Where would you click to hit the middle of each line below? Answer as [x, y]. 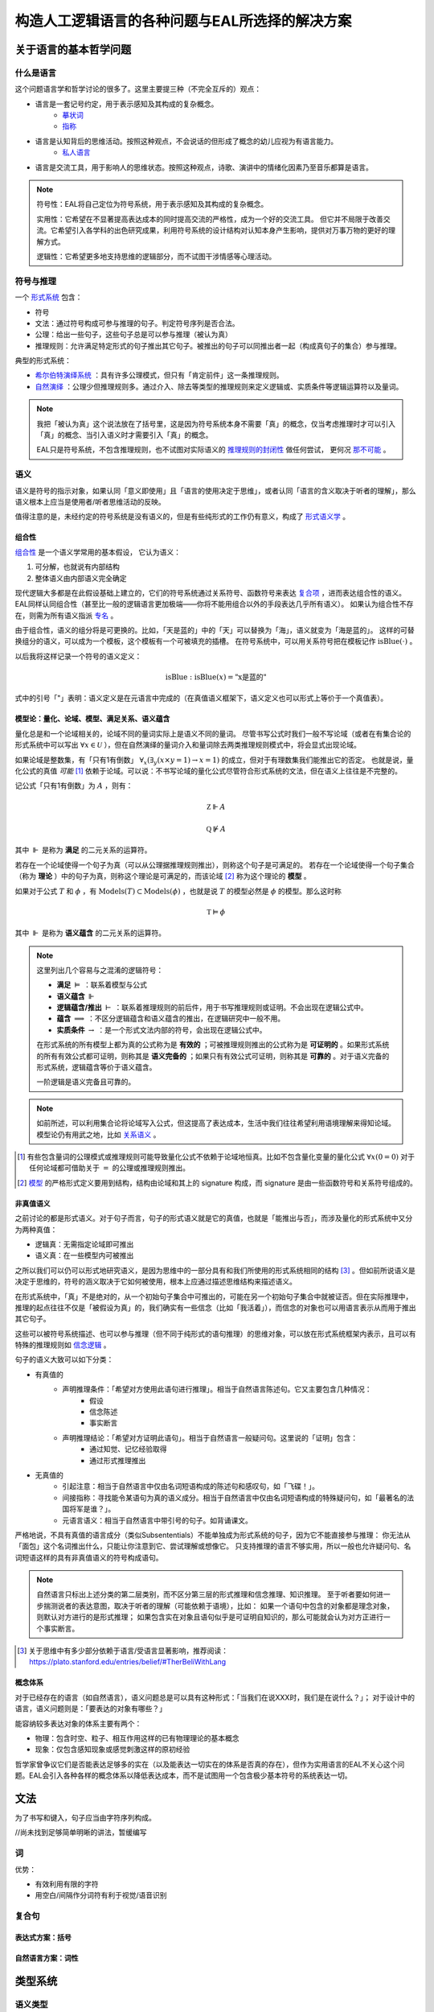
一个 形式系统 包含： [49, 297]
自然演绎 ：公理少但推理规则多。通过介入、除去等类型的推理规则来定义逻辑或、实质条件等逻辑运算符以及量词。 [219, 386]
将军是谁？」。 [92, 1509]
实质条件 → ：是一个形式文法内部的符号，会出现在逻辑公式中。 [162, 1029]
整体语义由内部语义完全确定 [81, 578]
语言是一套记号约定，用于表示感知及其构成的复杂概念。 [127, 104]
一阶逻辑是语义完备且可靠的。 [86, 1082]
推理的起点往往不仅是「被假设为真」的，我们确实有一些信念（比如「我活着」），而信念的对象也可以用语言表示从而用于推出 [215, 1307]
